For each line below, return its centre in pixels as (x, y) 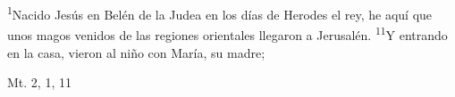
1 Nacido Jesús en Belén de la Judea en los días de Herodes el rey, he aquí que (220, 13)
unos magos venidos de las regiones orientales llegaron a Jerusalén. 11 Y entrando (227, 33)
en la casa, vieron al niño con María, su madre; (136, 52)
